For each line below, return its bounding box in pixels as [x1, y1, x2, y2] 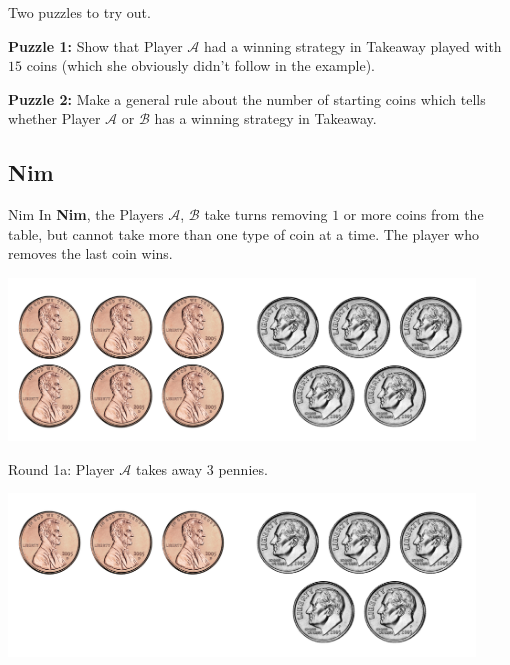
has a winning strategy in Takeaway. [154, 108, 377, 129]
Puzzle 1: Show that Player [8, 35, 183, 56]
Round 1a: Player [8, 458, 115, 479]
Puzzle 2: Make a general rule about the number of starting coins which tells [8, 88, 486, 109]
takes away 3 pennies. [135, 458, 268, 479]
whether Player [8, 108, 101, 129]
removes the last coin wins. [8, 243, 173, 264]
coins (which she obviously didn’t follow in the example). [26, 55, 375, 76]
